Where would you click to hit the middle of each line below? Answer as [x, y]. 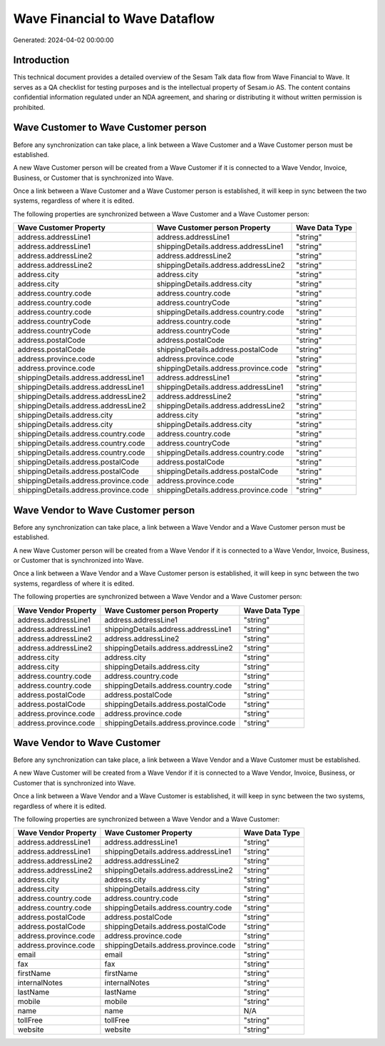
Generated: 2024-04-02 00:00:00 [63, 40]
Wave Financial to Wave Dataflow [114, 19]
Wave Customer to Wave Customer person [110, 127]
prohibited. [29, 107]
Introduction [41, 60]
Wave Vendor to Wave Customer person [104, 510]
